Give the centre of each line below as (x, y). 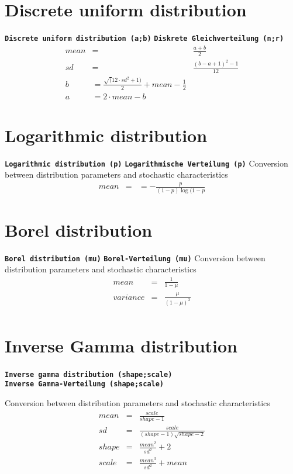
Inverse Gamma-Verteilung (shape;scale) (85, 384)
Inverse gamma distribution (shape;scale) (89, 374)
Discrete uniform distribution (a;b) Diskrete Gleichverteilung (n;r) (144, 39)
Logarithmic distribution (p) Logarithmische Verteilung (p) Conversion (146, 163)
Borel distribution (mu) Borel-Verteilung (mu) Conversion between (135, 257)
